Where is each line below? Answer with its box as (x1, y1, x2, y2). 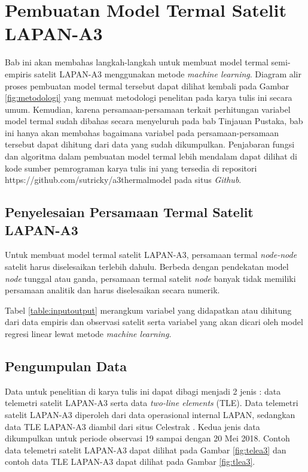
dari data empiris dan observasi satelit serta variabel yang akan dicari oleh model (5, 315, 303, 328)
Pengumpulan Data (5, 356, 127, 375)
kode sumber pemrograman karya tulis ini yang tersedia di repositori (5, 161, 257, 174)
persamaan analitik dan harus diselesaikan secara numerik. (5, 284, 220, 296)
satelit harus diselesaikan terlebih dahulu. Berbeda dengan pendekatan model (5, 260, 289, 273)
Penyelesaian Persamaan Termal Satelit (5, 203, 254, 221)
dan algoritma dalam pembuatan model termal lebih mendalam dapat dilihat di (5, 150, 297, 163)
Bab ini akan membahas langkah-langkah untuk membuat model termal (5, 56, 269, 68)
